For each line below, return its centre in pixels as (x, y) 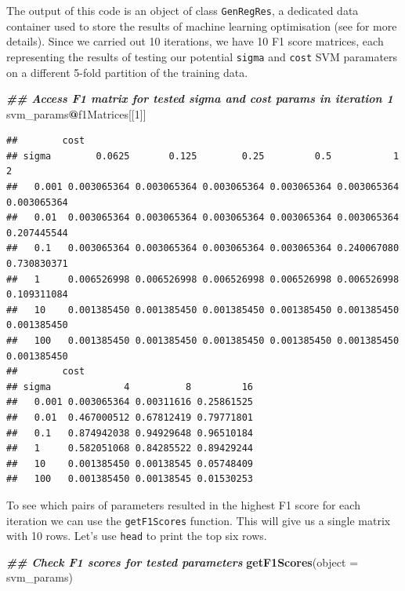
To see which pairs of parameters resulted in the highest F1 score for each (183, 504)
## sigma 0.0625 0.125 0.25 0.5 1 (203, 156)
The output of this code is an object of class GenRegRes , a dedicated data (183, 10)
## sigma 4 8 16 (130, 387)
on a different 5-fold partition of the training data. (127, 72)
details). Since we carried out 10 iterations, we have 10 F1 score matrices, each (195, 41)
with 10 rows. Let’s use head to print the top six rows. (137, 536)
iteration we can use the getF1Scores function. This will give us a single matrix (199, 520)
